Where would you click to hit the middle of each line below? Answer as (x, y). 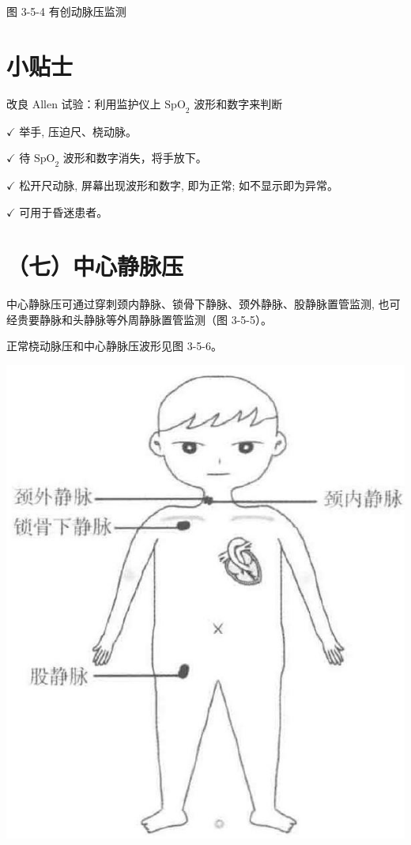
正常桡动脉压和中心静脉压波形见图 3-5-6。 (114, 346)
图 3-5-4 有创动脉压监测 (66, 11)
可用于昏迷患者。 (64, 211)
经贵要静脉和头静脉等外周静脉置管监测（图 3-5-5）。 (139, 319)
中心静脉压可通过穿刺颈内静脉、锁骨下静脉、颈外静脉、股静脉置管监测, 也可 (204, 304)
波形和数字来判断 (238, 103)
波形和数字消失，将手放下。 (135, 158)
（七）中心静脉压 (95, 266)
